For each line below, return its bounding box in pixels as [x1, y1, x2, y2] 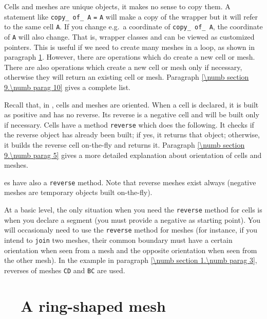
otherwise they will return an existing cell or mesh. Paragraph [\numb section [4, 72, 249, 82]
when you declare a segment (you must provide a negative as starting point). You [4, 214, 260, 225]
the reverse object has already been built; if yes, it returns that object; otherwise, [4, 129, 260, 140]
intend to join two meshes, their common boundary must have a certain [4, 234, 233, 245]
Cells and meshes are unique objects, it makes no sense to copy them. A [4, 1, 231, 11]
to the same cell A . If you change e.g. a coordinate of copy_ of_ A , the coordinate [4, 21, 263, 32]
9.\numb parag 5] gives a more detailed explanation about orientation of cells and [4, 149, 262, 160]
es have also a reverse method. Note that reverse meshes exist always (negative [4, 176, 256, 187]
